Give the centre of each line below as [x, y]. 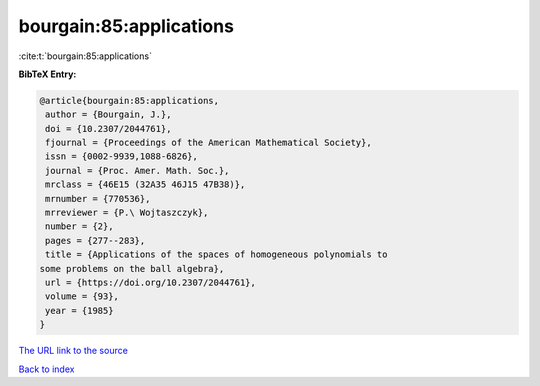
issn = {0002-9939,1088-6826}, [122, 156]
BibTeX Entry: [47, 74]
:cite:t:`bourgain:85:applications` [85, 56]
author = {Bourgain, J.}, [108, 114]
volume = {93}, [82, 296]
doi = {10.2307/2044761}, [108, 128]
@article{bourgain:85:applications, [129, 100]
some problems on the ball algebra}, [132, 268]
